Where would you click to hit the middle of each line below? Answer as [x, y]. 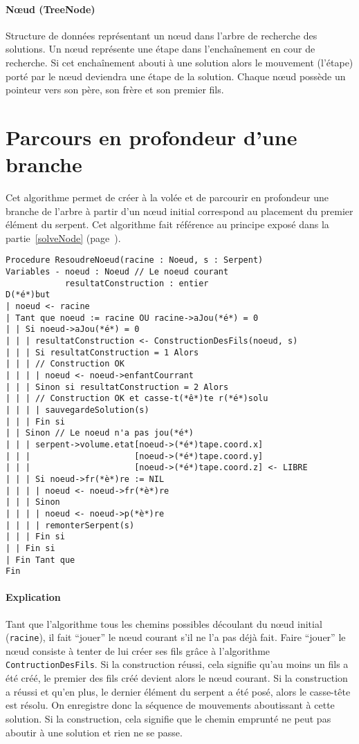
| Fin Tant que [40, 560]
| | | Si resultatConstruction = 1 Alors [102, 352]
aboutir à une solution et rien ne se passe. [94, 732]
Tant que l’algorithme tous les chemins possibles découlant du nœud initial [164, 623]
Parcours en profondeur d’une [151, 137]
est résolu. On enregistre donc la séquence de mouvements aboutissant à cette [170, 705]
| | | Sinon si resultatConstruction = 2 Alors [117, 387]
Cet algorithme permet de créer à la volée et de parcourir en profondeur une [167, 197]
